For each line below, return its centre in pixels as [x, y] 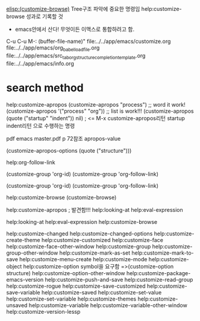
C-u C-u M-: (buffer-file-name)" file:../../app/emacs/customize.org [89, 41]
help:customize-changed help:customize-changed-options [80, 234]
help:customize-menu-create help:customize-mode [83, 259]
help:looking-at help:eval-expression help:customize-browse [82, 221]
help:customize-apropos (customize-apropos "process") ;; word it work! [96, 104]
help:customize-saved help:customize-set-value [102, 292]
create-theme [23, 240]
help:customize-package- [158, 273]
